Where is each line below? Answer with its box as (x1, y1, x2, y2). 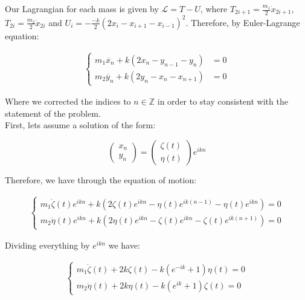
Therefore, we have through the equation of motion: (5, 173, 197, 186)
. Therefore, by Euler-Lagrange (185, 16, 300, 28)
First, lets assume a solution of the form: (5, 119, 156, 131)
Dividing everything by (5, 239, 90, 252)
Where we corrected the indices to (5, 95, 131, 108)
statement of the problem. (5, 106, 101, 119)
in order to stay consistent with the (157, 95, 288, 108)
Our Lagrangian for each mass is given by (5, 2, 159, 15)
